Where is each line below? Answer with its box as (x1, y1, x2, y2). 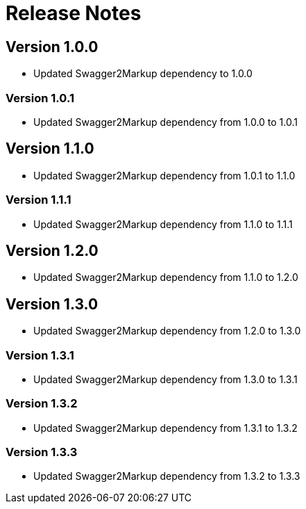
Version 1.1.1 (6, 193, 71, 207)
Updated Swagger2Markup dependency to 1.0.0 (33, 67, 253, 80)
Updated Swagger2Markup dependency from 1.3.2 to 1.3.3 (33, 470, 300, 483)
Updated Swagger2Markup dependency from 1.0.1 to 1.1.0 (33, 169, 296, 181)
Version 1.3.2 (6, 396, 78, 411)
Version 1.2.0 (6, 241, 99, 259)
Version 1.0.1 (6, 90, 74, 105)
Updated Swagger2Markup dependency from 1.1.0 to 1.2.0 (33, 271, 298, 284)
